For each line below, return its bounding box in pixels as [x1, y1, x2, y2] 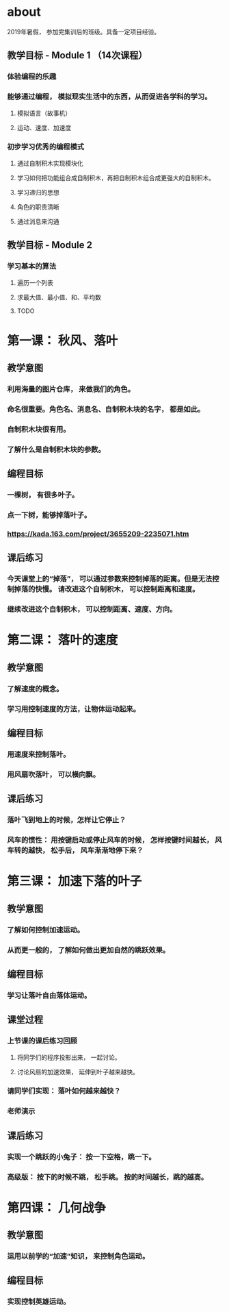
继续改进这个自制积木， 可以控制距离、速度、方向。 [7, 604, 177, 614]
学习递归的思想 [16, 188, 59, 196]
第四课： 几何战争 [7, 1200, 106, 1215]
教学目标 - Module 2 [7, 239, 92, 251]
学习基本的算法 [7, 262, 57, 271]
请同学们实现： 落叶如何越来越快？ [7, 1087, 121, 1096]
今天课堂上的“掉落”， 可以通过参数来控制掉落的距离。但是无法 [7, 574, 213, 584]
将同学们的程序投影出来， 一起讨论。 [16, 1053, 121, 1061]
